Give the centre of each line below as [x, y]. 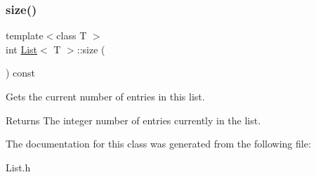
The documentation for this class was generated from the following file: [158, 144]
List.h [18, 167]
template [25, 35]
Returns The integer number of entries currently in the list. [133, 120]
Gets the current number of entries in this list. [105, 96]
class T [72, 35]
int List [22, 49]
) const [21, 73]
